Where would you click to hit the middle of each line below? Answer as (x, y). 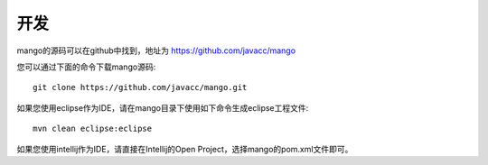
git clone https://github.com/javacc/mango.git (140, 87)
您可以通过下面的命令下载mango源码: (86, 67)
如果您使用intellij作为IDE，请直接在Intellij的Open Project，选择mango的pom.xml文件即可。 (185, 149)
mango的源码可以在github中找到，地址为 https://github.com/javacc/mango (156, 50)
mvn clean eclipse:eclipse (93, 129)
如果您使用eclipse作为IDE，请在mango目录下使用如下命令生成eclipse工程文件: (163, 107)
